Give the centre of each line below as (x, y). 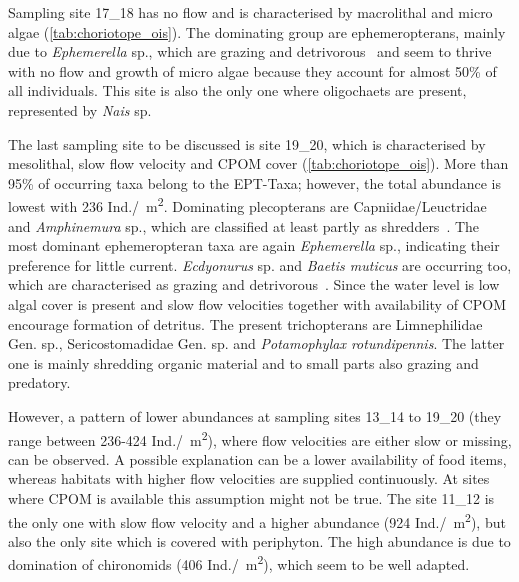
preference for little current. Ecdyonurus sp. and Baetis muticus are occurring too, (260, 264)
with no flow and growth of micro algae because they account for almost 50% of (252, 70)
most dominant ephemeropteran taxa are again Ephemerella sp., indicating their (254, 245)
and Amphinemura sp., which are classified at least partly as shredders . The (244, 225)
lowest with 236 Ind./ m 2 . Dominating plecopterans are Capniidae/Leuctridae (247, 204)
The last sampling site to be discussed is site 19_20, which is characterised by (247, 143)
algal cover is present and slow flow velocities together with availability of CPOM (257, 303)
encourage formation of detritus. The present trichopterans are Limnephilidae (245, 323)
